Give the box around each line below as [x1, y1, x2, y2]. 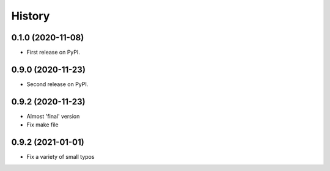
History [11, 9, 50, 23]
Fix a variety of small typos [26, 153, 95, 161]
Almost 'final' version [26, 112, 80, 120]
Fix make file [26, 121, 59, 128]
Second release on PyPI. [26, 80, 89, 88]
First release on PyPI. [26, 49, 81, 56]
